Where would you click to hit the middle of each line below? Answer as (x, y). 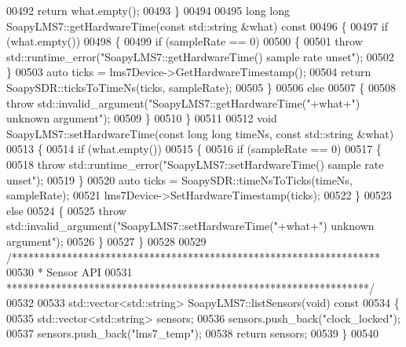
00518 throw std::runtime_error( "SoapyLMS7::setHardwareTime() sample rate (195, 164)
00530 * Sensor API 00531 (69, 272)
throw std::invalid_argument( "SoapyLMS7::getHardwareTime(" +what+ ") (183, 102)
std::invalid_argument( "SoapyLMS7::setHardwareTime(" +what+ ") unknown (190, 226)
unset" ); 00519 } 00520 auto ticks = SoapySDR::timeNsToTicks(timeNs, (179, 179)
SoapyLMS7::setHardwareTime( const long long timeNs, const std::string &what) (200, 133)
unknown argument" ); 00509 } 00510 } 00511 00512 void (142, 118)
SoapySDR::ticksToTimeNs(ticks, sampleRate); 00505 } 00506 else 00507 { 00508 (201, 87)
